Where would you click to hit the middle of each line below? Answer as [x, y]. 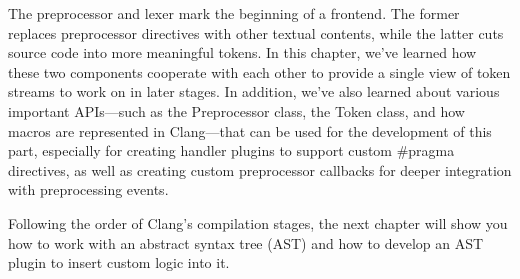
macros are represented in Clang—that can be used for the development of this [250, 130]
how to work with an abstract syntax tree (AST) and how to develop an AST [246, 242]
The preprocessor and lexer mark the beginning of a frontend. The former [234, 13]
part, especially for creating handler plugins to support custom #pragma [231, 150]
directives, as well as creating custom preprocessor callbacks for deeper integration [260, 169]
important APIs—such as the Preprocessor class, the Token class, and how [236, 110]
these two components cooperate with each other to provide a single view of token [259, 71]
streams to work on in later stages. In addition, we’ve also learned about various [254, 91]
